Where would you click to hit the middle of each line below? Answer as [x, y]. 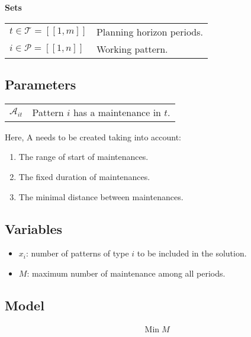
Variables [34, 228]
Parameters [41, 84]
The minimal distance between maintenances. [101, 196]
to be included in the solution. [192, 253]
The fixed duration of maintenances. [84, 176]
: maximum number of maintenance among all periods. [126, 273]
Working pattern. [132, 49]
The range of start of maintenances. [83, 157]
